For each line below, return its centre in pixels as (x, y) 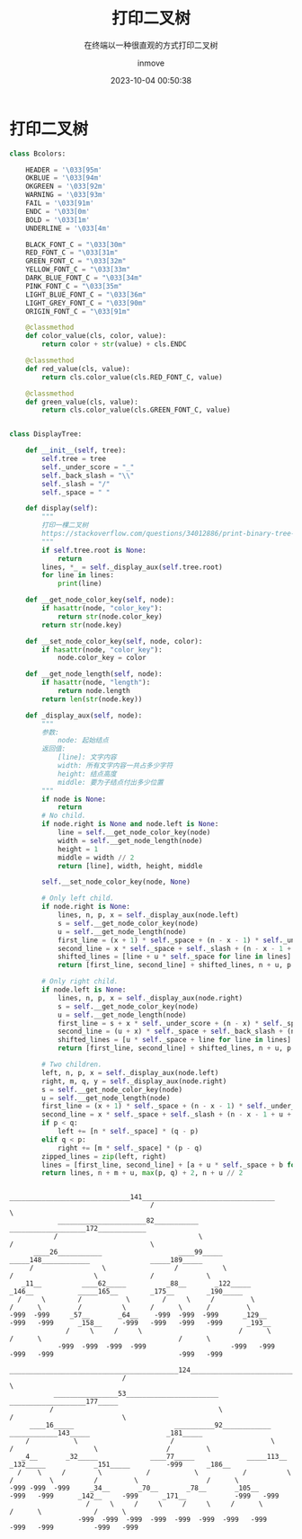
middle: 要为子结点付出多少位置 (110, 782)
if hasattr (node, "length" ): (96, 683)
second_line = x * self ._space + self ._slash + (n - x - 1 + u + (167, 1115)
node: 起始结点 (83, 741)
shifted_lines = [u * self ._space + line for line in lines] (174, 1040)
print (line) (80, 584)
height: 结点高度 (87, 774)
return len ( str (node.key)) (92, 699)
